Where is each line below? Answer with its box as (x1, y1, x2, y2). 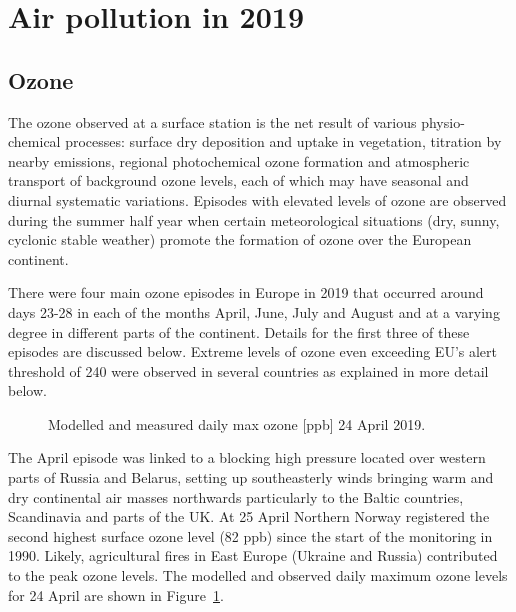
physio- (421, 111, 465, 132)
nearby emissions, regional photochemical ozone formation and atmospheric (8, 150, 470, 171)
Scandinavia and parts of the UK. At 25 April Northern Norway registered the (8, 506, 490, 527)
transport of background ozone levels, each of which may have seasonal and (8, 170, 469, 191)
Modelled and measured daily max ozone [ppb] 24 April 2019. (48, 413, 426, 434)
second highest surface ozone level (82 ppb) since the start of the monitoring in (8, 525, 493, 546)
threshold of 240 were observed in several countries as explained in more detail (8, 360, 489, 381)
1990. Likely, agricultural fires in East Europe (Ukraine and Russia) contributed (8, 545, 498, 566)
